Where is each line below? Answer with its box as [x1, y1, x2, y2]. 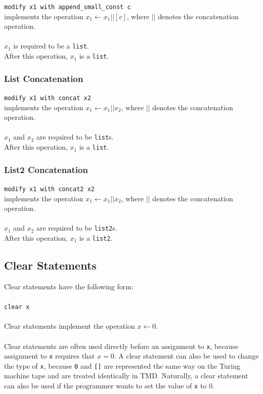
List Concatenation [4, 72, 83, 84]
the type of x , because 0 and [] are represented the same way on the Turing [4, 360, 240, 371]
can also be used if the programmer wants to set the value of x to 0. [4, 380, 214, 391]
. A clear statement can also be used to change [114, 351, 259, 361]
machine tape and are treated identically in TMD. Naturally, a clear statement [4, 370, 248, 381]
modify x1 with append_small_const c [4, 4, 131, 11]
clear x [4, 303, 30, 311]
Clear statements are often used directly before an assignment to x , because [4, 340, 239, 351]
